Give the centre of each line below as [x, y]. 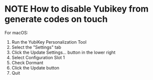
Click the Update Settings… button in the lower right [63, 52]
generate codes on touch [56, 19]
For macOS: [17, 32]
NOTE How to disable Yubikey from [76, 9]
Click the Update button [35, 68]
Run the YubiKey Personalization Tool [49, 42]
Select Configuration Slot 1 [38, 57]
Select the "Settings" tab [36, 47]
